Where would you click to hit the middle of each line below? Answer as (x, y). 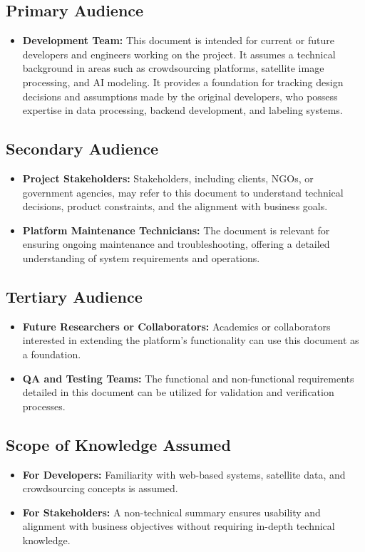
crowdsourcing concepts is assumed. (100, 488)
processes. (44, 406)
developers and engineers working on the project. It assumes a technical (179, 54)
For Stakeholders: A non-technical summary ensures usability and (171, 512)
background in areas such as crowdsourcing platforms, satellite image (173, 68)
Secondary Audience (82, 149)
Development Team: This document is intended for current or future (178, 40)
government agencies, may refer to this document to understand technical (183, 192)
